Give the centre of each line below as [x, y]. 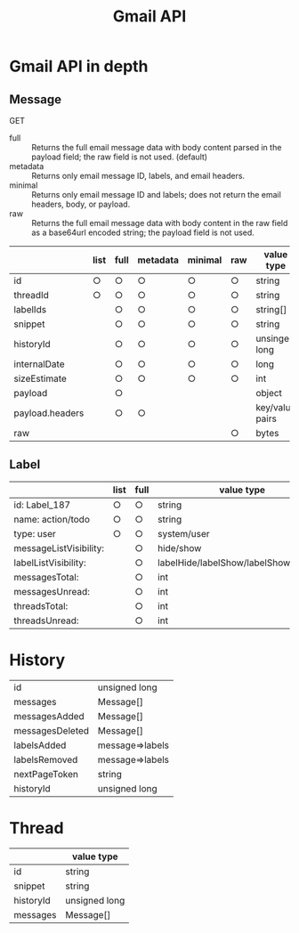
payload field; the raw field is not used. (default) [119, 157]
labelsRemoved [46, 759]
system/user [184, 533]
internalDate [39, 364]
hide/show [179, 548]
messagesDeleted [52, 730]
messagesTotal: [46, 577]
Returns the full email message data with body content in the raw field [160, 223]
